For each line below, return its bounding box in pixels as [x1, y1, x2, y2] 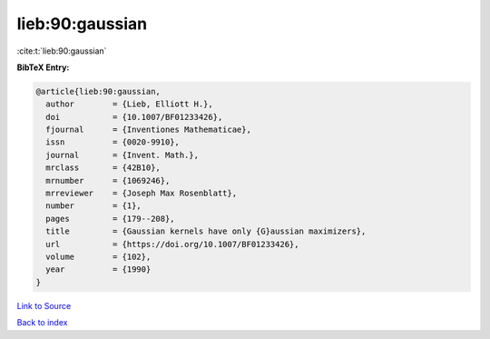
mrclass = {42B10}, [45, 163, 161, 173]
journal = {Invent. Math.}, [45, 150, 200, 160]
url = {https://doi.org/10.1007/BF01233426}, [45, 239, 299, 249]
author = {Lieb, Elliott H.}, [45, 99, 213, 109]
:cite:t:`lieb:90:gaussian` [16, 45, 107, 56]
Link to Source [16, 300, 72, 311]
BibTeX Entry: [16, 62, 70, 73]
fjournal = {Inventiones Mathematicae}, [45, 125, 251, 135]
